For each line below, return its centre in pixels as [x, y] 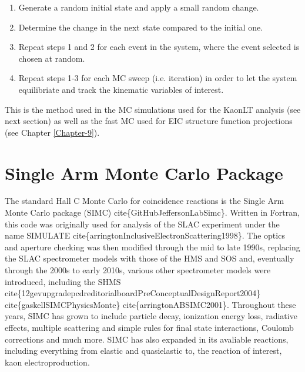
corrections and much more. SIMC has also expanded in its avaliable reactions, [147, 339]
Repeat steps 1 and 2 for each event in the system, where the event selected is [159, 47]
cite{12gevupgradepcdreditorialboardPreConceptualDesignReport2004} [133, 293]
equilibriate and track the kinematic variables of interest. [121, 89]
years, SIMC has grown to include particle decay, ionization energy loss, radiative [151, 316]
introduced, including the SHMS [63, 281]
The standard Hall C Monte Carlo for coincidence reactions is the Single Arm [145, 201]
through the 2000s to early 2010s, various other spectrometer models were [138, 270]
